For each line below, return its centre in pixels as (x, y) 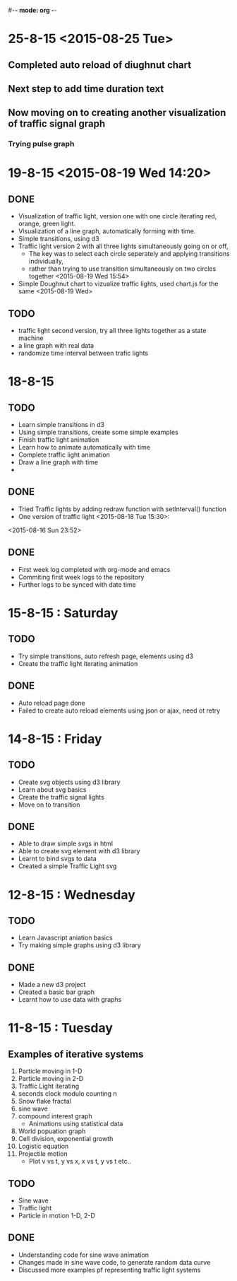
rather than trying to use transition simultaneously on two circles (122, 269)
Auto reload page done (51, 703)
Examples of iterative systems (76, 1054)
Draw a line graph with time (58, 462)
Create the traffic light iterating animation (78, 663)
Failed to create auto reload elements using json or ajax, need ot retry (119, 710)
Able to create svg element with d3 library (79, 851)
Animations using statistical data (76, 1124)
